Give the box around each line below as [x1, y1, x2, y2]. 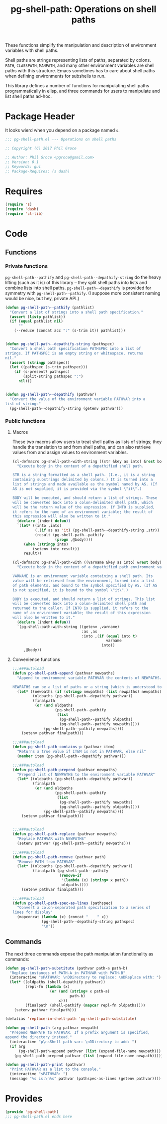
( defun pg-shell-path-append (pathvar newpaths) [12, 670, 115, 676]
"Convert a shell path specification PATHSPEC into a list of [9, 346, 141, 351]
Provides [5, 1093, 43, 1105]
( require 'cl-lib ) [5, 211, 43, 216]
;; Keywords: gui [5, 164, 41, 169]
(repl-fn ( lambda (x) [25, 984, 70, 989]
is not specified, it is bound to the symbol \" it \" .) [12, 587, 129, 593]
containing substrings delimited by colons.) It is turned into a [12, 477, 153, 482]
